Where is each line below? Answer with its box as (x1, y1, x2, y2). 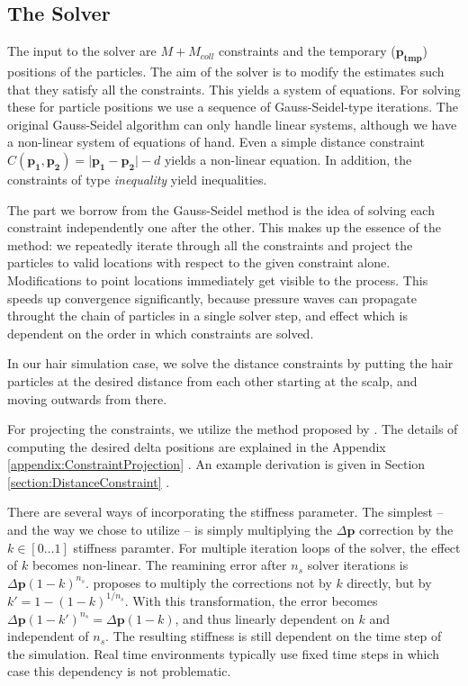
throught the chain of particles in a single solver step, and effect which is (7, 306, 408, 325)
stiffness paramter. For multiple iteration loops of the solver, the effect (73, 537, 461, 556)
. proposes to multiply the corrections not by (85, 573, 332, 591)
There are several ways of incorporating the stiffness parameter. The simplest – (7, 502, 444, 521)
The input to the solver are (7, 41, 157, 60)
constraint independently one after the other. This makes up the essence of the (7, 218, 441, 237)
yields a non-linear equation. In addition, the (164, 149, 412, 168)
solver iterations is (307, 555, 409, 574)
